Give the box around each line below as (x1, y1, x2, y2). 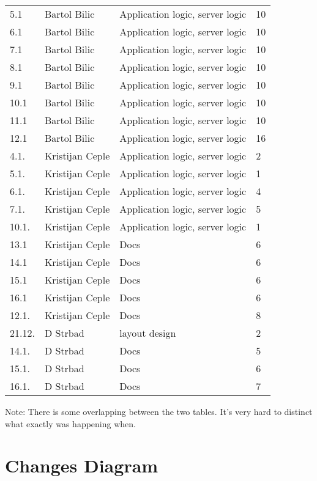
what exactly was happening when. (5, 417, 136, 430)
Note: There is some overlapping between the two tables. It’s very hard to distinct (5, 405, 313, 417)
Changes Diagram (5, 453, 158, 478)
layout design (119, 326, 176, 340)
